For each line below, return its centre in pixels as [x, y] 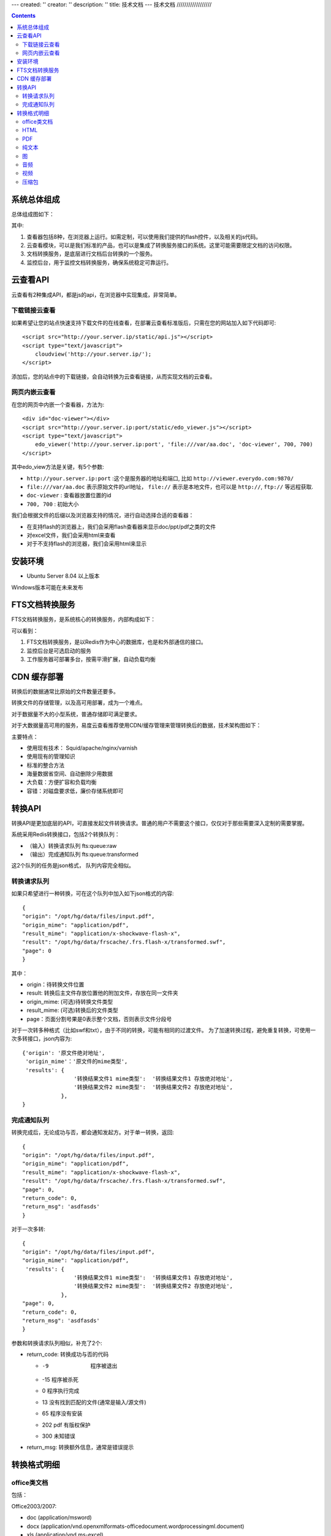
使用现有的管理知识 [51, 756]
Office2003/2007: [34, 1506]
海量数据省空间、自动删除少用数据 [70, 774]
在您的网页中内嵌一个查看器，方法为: [58, 404]
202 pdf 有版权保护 [67, 1425]
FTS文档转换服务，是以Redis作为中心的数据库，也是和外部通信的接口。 [116, 642]
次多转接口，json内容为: [42, 1039]
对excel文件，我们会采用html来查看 [71, 535]
